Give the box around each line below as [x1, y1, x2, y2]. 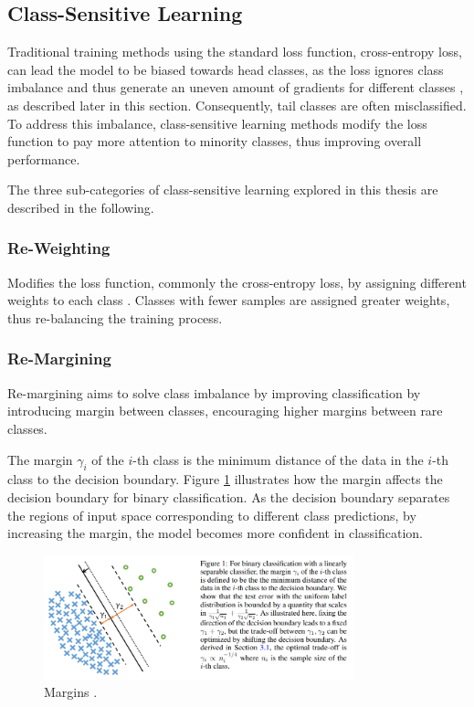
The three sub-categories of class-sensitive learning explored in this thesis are [7, 180, 438, 199]
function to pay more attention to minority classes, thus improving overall [7, 132, 422, 151]
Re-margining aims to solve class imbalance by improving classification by [7, 383, 421, 402]
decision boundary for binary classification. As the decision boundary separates [7, 487, 450, 506]
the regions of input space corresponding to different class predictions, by [7, 505, 416, 524]
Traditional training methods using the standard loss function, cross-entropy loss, [7, 42, 462, 61]
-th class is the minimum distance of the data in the [132, 449, 424, 469]
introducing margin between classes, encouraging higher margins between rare [7, 401, 443, 420]
